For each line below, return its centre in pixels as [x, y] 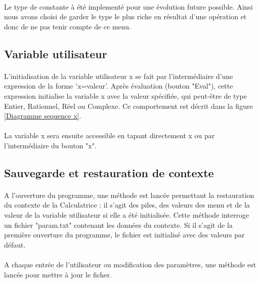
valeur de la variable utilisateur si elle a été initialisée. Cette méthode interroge [127, 215]
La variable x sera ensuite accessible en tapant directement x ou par [110, 135]
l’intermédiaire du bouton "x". [50, 145]
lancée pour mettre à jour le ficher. [58, 274]
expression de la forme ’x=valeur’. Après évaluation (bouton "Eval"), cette [119, 86]
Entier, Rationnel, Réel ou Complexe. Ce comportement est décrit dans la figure [128, 106]
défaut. [15, 244]
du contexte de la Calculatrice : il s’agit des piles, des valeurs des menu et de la [127, 205]
